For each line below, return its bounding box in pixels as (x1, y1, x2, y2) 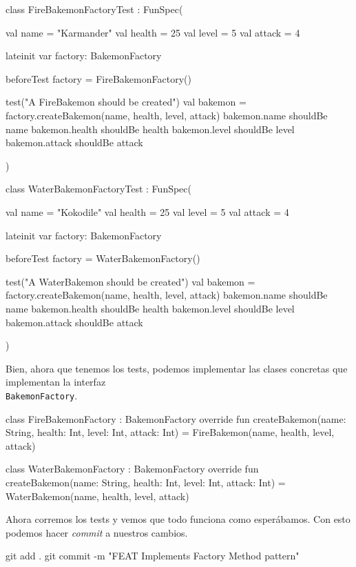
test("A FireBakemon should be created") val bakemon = (6, 94, 247, 109)
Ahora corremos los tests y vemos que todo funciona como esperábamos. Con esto (6, 512, 350, 526)
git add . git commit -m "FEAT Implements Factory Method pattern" (6, 548, 300, 563)
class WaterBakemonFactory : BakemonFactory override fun (6, 461, 259, 476)
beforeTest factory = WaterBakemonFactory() (6, 251, 200, 266)
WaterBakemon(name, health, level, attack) (6, 488, 189, 503)
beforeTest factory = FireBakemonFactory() (6, 71, 191, 86)
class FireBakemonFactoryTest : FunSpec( (6, 2, 183, 16)
